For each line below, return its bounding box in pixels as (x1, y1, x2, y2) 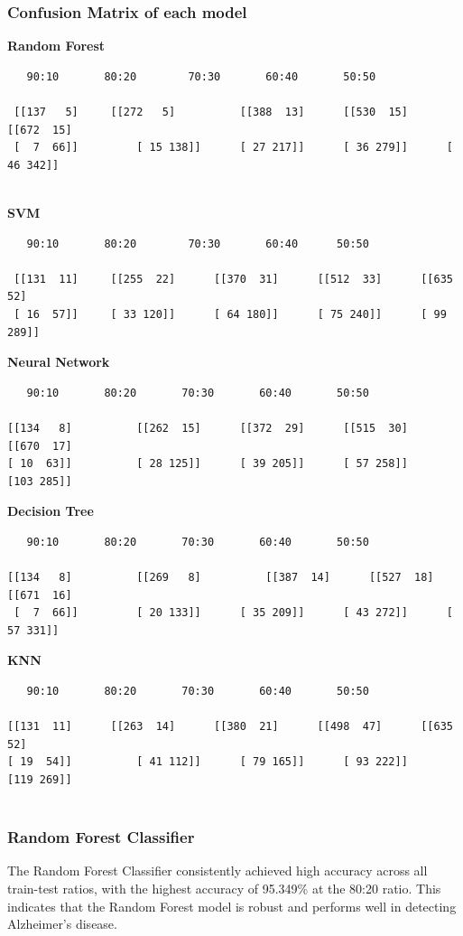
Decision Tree (7, 501, 94, 520)
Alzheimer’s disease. (7, 914, 117, 933)
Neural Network (7, 352, 110, 371)
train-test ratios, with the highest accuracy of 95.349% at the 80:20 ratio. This (7, 879, 441, 897)
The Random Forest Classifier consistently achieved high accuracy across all (7, 861, 428, 880)
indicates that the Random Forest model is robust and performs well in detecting (7, 896, 457, 915)
